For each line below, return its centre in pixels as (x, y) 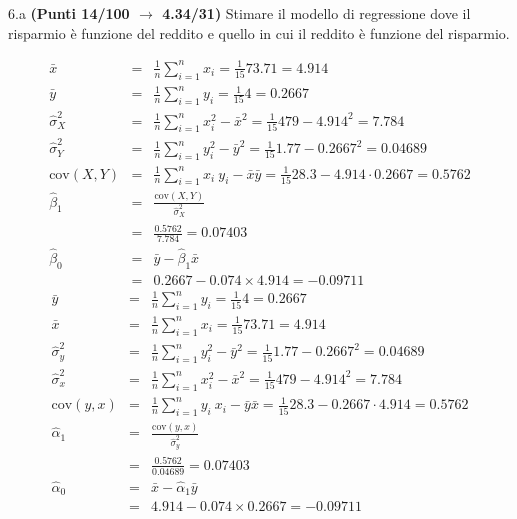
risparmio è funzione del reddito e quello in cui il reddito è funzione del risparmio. (259, 32)
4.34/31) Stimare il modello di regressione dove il (316, 13)
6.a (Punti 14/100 (69, 13)
